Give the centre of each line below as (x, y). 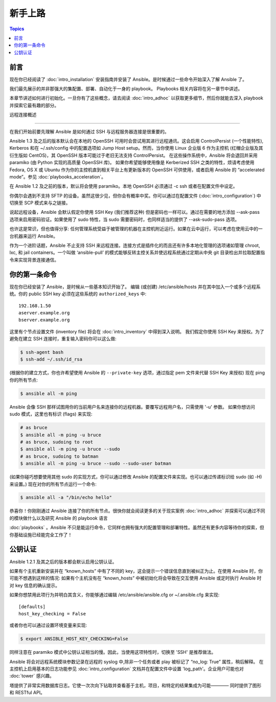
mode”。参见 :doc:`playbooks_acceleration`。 (57, 176)
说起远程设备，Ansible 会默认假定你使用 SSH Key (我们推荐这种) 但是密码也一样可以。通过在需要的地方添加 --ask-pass (135, 212)
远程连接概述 (23, 115)
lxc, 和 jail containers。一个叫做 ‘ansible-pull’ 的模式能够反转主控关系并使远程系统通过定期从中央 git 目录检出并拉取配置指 (137, 253)
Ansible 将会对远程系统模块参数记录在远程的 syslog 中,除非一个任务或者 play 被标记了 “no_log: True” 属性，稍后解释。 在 (136, 661)
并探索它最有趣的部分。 (34, 105)
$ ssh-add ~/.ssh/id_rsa (51, 359)
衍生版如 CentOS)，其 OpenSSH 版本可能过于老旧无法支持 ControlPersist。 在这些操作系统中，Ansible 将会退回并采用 (133, 155)
